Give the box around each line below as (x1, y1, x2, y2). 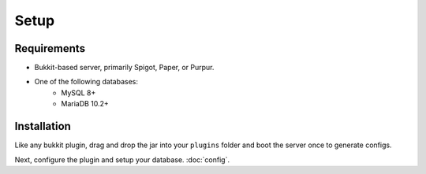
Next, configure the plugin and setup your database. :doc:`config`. (14, 154, 230, 165)
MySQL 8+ (61, 87, 96, 98)
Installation (14, 120, 71, 133)
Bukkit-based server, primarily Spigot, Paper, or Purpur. (34, 63, 215, 72)
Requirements (14, 42, 86, 55)
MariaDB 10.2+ (61, 99, 110, 109)
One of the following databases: (34, 77, 138, 87)
